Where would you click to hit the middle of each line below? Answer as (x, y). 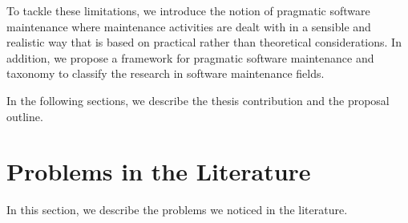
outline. (25, 116)
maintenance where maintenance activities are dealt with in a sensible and (189, 26)
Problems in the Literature (159, 171)
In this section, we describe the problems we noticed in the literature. (177, 210)
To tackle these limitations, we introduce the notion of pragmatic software (188, 10)
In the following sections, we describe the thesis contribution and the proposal (198, 100)
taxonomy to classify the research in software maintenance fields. (166, 73)
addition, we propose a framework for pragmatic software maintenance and (190, 57)
